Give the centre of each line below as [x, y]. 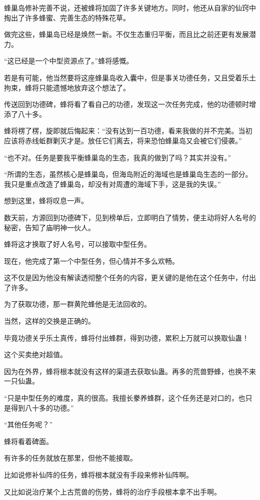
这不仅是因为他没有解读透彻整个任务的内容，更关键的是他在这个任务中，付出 [130, 277]
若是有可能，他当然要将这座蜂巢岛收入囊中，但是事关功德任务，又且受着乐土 [130, 77]
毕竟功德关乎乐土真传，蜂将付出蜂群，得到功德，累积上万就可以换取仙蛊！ [126, 337]
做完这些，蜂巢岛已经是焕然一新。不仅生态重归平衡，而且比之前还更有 [119, 34]
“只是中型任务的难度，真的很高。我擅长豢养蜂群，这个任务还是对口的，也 [125, 398]
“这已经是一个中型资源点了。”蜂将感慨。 [69, 61]
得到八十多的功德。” [42, 407]
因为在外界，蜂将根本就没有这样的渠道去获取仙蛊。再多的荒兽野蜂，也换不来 [130, 371]
